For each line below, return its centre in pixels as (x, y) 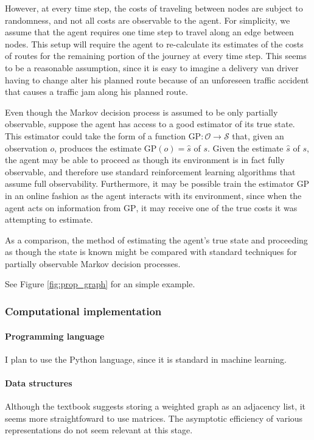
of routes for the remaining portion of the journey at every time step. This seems (156, 56)
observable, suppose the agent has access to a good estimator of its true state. (150, 124)
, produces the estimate (98, 148)
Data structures (39, 382)
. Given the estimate (245, 148)
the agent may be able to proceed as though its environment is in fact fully (145, 160)
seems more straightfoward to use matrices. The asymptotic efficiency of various (154, 418)
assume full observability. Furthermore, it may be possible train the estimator (149, 183)
